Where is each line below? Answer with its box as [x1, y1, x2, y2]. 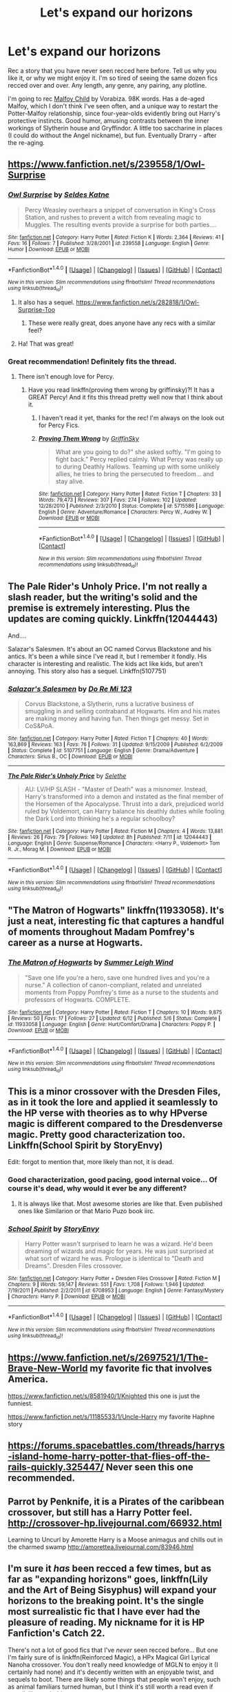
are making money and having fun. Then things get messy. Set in [24, 714, 209, 722]
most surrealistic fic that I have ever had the [8, 1606, 200, 1617]
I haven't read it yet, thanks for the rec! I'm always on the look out [38, 413, 224, 422]
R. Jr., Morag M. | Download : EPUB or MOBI [8, 846, 112, 853]
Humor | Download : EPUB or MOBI [8, 246, 90, 253]
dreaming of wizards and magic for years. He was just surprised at [24, 1247, 214, 1255]
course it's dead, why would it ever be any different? [8, 1183, 187, 1193]
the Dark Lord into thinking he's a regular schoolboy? [24, 814, 176, 823]
